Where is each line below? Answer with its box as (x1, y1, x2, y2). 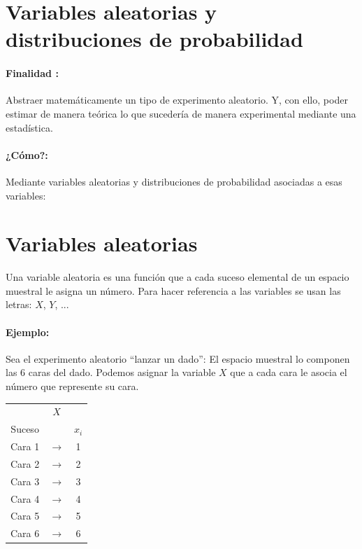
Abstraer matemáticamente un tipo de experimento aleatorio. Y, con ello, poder (6, 92, 348, 107)
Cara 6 (10, 526, 40, 541)
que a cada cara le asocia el (230, 365, 347, 380)
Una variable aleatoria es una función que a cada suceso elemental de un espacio (6, 270, 349, 284)
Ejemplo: (6, 324, 50, 339)
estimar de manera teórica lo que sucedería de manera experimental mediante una (6, 106, 356, 120)
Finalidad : (6, 66, 59, 81)
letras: (6, 297, 32, 312)
